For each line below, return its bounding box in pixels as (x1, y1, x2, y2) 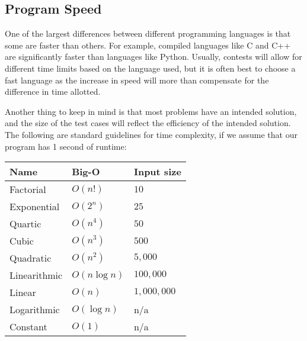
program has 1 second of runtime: (5, 140, 127, 152)
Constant (9, 320, 47, 334)
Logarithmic (9, 303, 60, 317)
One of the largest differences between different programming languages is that (5, 27, 291, 40)
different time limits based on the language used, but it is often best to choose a (5, 62, 296, 74)
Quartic (9, 217, 41, 231)
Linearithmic (9, 268, 63, 282)
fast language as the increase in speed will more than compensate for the (5, 73, 269, 86)
